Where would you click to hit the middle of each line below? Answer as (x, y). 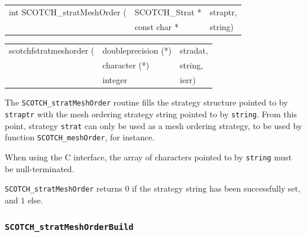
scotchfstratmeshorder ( (52, 50)
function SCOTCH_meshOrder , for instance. (80, 137)
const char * (157, 26)
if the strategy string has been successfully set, (216, 188)
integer (115, 80)
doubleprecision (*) (137, 50)
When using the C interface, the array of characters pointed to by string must (148, 157)
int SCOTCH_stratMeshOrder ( (68, 11)
